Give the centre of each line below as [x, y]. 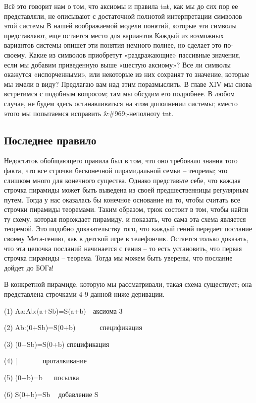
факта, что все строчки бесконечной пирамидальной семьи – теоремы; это [116, 170]
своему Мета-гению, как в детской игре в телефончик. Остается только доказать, [126, 238]
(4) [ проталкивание [45, 361]
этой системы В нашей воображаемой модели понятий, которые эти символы [120, 26]
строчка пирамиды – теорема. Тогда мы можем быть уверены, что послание [118, 258]
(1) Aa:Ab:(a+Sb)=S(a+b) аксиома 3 [63, 310]
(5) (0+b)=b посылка [42, 377]
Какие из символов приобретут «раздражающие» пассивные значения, [135, 54]
